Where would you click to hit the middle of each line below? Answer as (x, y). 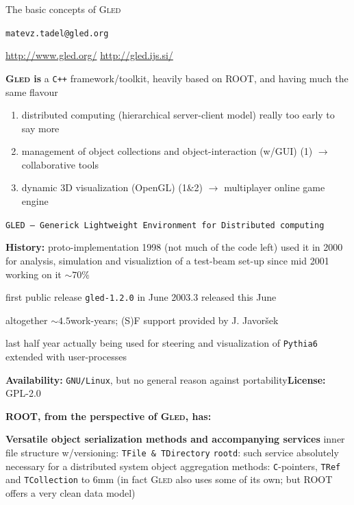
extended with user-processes (66, 356)
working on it (34, 274)
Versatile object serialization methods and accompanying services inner (175, 439)
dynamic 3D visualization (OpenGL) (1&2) (112, 187)
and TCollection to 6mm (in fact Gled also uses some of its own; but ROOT (169, 479)
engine (35, 201)
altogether (27, 320)
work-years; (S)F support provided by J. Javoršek (174, 320)
